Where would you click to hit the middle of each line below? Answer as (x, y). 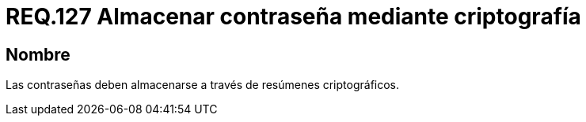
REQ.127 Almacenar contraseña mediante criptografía (293, 17)
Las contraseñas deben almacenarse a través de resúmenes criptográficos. (203, 85)
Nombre (38, 54)
